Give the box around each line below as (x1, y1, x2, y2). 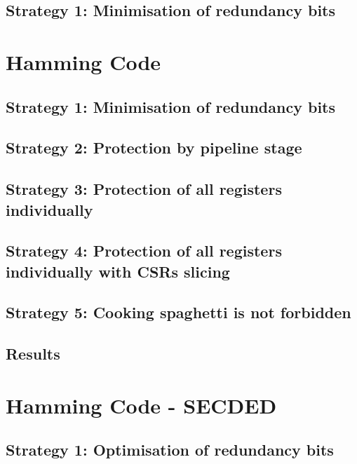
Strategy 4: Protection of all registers (6, 240, 282, 261)
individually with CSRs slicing (6, 260, 230, 282)
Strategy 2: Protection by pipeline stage (6, 137, 302, 158)
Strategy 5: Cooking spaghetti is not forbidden (6, 301, 351, 323)
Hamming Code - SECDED (6, 390, 277, 419)
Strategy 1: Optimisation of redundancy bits (6, 439, 334, 460)
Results (6, 343, 60, 364)
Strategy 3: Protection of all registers (6, 178, 282, 200)
